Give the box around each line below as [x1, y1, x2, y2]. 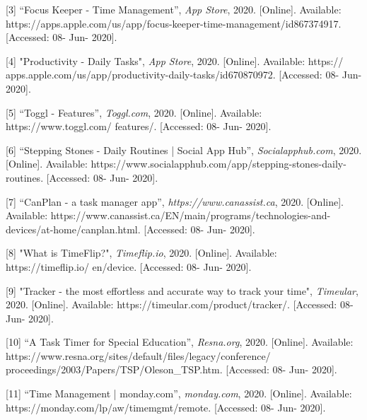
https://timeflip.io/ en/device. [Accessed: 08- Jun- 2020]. [6, 259, 252, 274]
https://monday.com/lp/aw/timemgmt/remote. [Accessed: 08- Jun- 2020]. [6, 399, 326, 414]
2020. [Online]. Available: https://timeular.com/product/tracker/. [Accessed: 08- [6, 297, 354, 312]
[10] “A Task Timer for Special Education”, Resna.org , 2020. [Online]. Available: [6, 334, 354, 349]
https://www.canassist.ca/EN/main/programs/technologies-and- [50, 208, 331, 223]
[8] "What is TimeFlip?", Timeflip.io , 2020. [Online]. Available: [6, 245, 277, 260]
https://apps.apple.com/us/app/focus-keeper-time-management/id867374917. [6, 16, 342, 30]
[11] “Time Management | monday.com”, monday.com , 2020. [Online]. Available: [6, 386, 352, 401]
